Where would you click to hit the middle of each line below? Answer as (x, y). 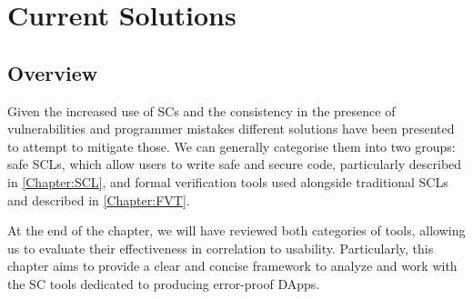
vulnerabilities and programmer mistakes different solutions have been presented (231, 129)
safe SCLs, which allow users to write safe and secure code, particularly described (235, 164)
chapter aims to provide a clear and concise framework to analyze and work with (232, 266)
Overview (53, 72)
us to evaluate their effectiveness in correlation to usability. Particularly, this (221, 248)
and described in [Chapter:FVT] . (99, 199)
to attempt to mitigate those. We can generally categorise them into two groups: (231, 146)
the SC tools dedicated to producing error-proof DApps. (164, 283)
